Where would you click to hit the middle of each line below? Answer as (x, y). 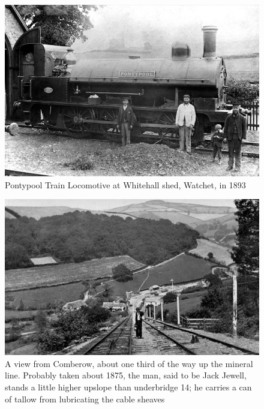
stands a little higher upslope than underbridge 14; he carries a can (128, 387)
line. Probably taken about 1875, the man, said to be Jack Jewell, (126, 375)
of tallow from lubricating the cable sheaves (85, 399)
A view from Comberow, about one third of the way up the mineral (129, 363)
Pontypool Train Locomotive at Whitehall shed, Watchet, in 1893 (125, 184)
